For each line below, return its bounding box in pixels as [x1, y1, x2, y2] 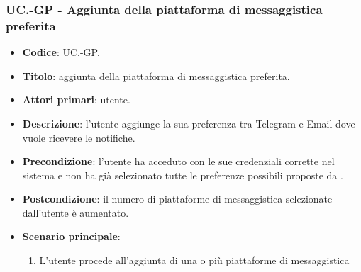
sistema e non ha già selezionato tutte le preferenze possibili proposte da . [22, 167, 343, 182]
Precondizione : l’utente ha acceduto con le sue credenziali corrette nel [22, 154, 335, 169]
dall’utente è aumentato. [22, 205, 129, 220]
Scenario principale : [22, 229, 121, 244]
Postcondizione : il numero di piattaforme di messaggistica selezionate [22, 191, 333, 206]
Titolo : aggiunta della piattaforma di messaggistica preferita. [22, 68, 290, 83]
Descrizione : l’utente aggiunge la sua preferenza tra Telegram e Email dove [22, 115, 355, 130]
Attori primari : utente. [22, 92, 130, 107]
